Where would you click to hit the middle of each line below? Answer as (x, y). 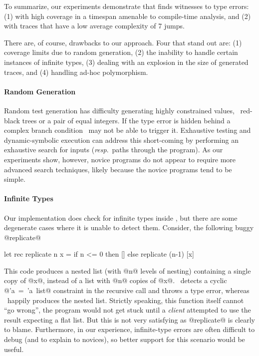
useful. (14, 349)
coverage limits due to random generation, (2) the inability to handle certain (121, 52)
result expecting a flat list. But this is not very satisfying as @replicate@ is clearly (130, 319)
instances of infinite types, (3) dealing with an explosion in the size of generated (126, 62)
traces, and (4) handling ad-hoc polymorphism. (76, 72)
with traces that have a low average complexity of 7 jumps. (94, 26)
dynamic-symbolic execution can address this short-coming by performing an (121, 140)
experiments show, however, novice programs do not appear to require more (120, 159)
